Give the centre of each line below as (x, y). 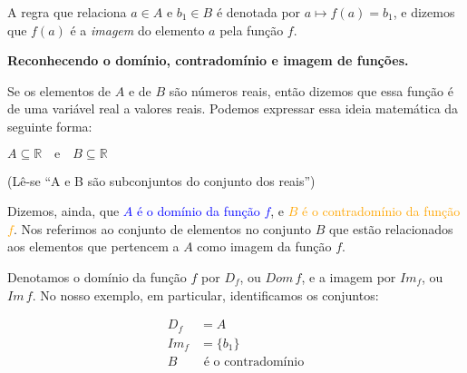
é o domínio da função (198, 211)
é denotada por (258, 12)
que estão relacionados (391, 228)
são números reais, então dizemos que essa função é (311, 90)
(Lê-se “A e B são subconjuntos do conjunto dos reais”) (161, 180)
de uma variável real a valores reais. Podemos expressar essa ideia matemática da (233, 108)
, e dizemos (424, 12)
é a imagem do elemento (137, 29)
